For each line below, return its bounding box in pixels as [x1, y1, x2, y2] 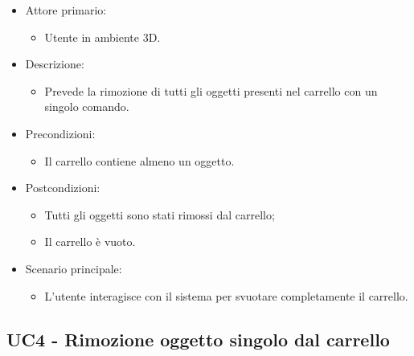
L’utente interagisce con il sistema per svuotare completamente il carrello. [44, 287, 408, 304]
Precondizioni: [25, 125, 96, 141]
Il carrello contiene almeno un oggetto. [44, 152, 235, 169]
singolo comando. [44, 98, 129, 115]
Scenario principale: [25, 260, 122, 276]
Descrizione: [25, 55, 84, 72]
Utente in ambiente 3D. [44, 28, 161, 45]
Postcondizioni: [25, 179, 100, 196]
